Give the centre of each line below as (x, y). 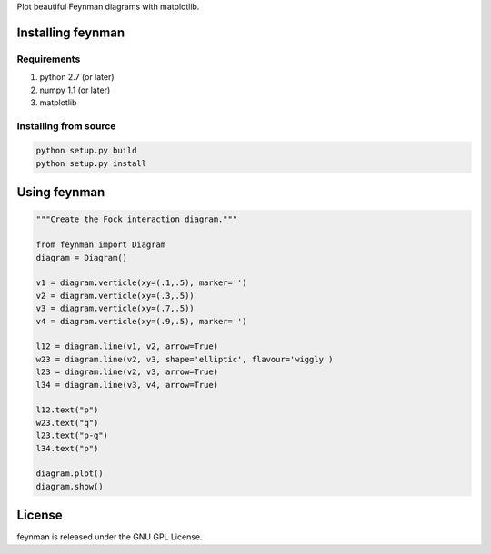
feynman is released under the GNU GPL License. (110, 537)
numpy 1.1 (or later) (75, 90)
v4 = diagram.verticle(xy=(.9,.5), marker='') (141, 321)
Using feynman (61, 192)
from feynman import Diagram (101, 245)
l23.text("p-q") (72, 435)
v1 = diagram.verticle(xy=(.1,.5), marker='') (141, 283)
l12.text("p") (67, 410)
